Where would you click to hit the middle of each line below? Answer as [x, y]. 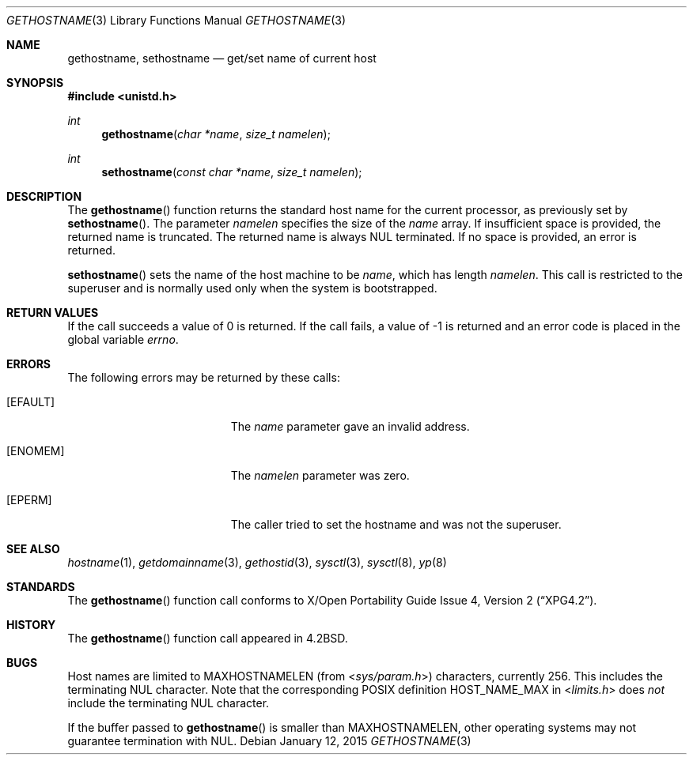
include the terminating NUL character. [169, 703]
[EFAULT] [31, 402]
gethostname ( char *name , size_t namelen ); [216, 134]
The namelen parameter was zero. [320, 475]
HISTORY [31, 625]
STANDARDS [41, 587]
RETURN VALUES [53, 313]
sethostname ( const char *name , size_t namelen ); [232, 172]
